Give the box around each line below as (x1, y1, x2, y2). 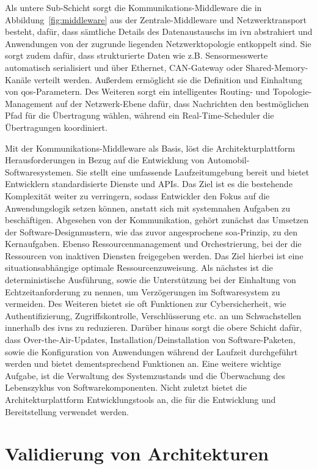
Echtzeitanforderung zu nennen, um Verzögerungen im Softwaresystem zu (5, 285, 280, 298)
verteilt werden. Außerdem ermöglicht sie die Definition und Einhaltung (34, 73, 302, 86)
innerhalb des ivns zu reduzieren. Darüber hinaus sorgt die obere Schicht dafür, (5, 321, 302, 334)
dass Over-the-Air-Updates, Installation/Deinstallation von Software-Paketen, (5, 333, 296, 346)
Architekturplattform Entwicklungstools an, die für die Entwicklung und (5, 393, 276, 405)
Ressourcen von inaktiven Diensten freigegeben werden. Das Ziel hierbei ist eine (5, 249, 304, 262)
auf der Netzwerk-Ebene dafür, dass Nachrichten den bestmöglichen (56, 97, 309, 109)
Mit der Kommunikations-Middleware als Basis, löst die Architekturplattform (5, 141, 295, 154)
